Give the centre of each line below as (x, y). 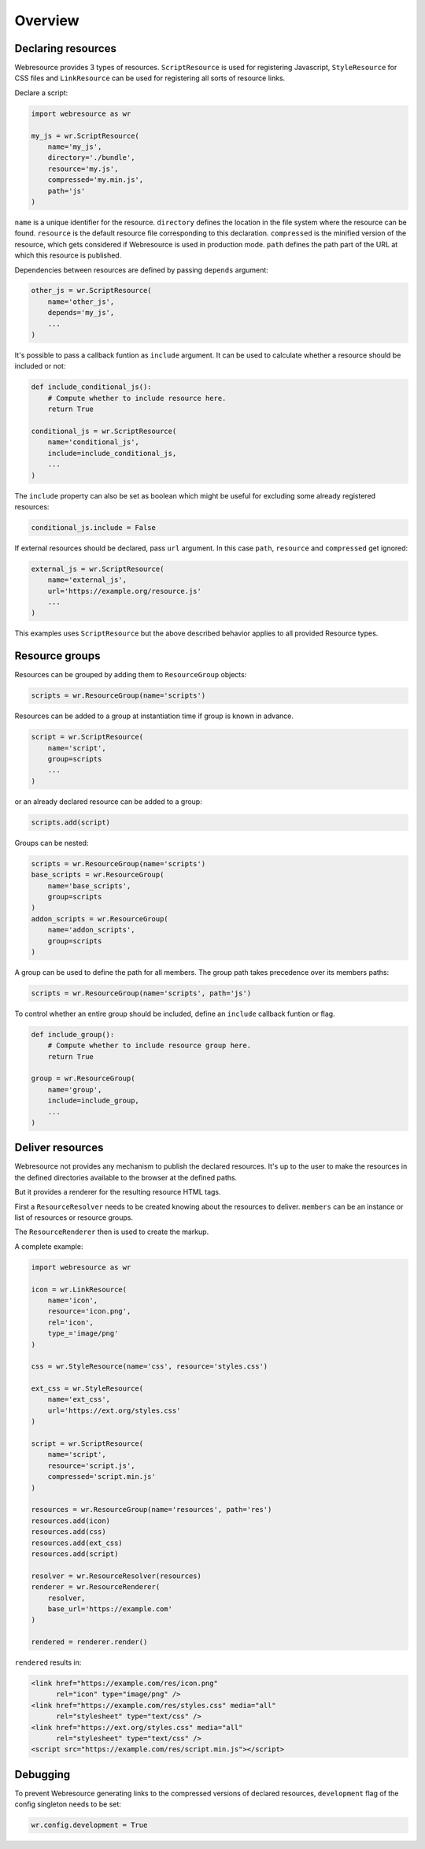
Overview (47, 20)
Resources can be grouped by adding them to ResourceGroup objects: (131, 675)
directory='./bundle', (91, 158)
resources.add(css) (68, 1532)
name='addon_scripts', (91, 930)
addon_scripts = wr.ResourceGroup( (100, 919)
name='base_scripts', (89, 886)
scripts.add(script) (70, 822)
